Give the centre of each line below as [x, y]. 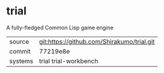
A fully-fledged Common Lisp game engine [60, 28]
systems [21, 61]
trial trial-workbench [69, 61]
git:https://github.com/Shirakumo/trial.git [97, 41]
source [19, 41]
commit [20, 51]
